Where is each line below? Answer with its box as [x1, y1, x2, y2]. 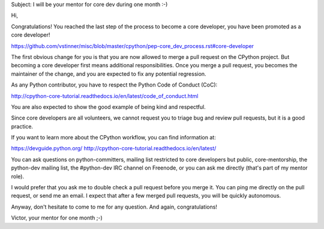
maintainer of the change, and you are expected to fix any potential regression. [11, 70, 206, 78]
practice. [11, 123, 33, 130]
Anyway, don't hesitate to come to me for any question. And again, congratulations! [11, 203, 217, 210]
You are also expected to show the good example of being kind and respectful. [11, 103, 206, 111]
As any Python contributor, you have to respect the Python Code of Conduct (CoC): [11, 81, 218, 88]
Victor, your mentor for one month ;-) [11, 214, 103, 222]
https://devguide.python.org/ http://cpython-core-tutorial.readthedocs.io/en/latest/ [11, 145, 217, 152]
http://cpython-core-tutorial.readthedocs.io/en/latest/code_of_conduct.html [11, 92, 199, 99]
